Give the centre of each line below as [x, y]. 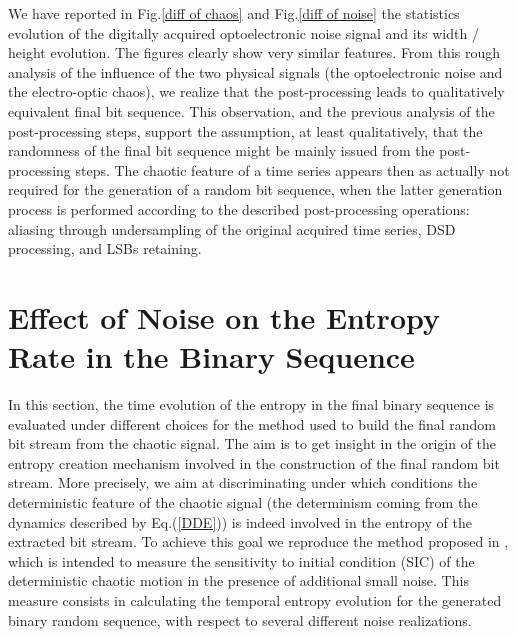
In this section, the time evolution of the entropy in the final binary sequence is [251, 404]
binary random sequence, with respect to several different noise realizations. [240, 619]
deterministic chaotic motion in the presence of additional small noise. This [238, 580]
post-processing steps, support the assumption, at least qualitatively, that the [245, 130]
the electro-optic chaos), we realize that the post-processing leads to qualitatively [256, 91]
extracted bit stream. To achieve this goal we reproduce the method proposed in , [258, 541]
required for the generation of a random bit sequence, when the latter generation [255, 189]
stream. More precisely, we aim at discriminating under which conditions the [243, 482]
